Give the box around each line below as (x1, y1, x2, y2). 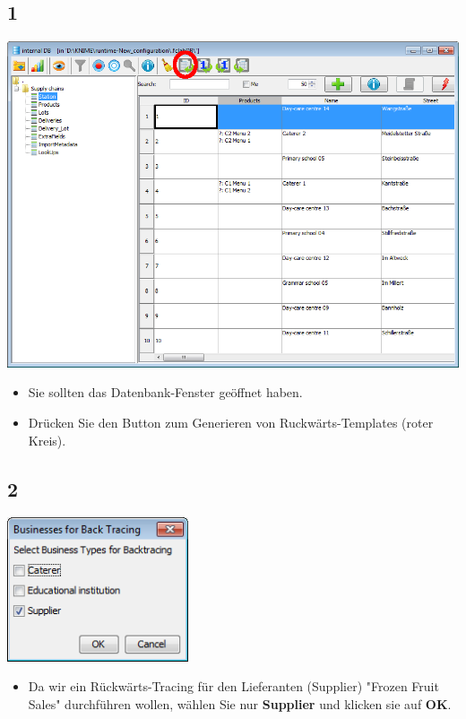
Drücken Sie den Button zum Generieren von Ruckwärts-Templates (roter (28, 412, 434, 431)
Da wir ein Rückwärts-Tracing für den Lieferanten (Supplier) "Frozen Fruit (28, 677, 439, 696)
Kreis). (28, 430, 66, 449)
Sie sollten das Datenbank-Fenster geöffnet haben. (28, 383, 303, 402)
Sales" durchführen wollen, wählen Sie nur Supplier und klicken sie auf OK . (28, 695, 452, 714)
